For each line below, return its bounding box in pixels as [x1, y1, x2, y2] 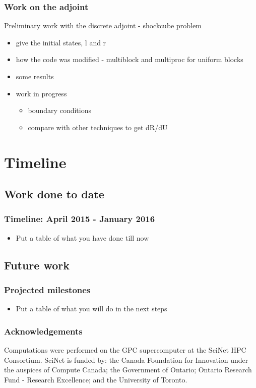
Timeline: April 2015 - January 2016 [4, 212, 155, 225]
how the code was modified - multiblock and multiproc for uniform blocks [16, 54, 243, 65]
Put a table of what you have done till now [16, 232, 149, 243]
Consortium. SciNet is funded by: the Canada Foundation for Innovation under [4, 354, 248, 365]
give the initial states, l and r [16, 37, 106, 47]
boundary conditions [28, 105, 91, 116]
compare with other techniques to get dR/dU [28, 122, 168, 132]
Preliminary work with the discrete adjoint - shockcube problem [4, 20, 202, 31]
